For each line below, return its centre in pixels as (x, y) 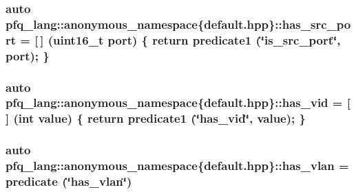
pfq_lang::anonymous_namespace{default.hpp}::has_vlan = (177, 166)
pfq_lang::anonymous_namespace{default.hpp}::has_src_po (178, 24)
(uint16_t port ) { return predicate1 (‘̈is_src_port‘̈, (194, 39)
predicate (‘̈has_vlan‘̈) (69, 181)
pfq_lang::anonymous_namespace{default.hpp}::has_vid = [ (178, 102)
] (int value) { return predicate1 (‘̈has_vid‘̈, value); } (156, 118)
